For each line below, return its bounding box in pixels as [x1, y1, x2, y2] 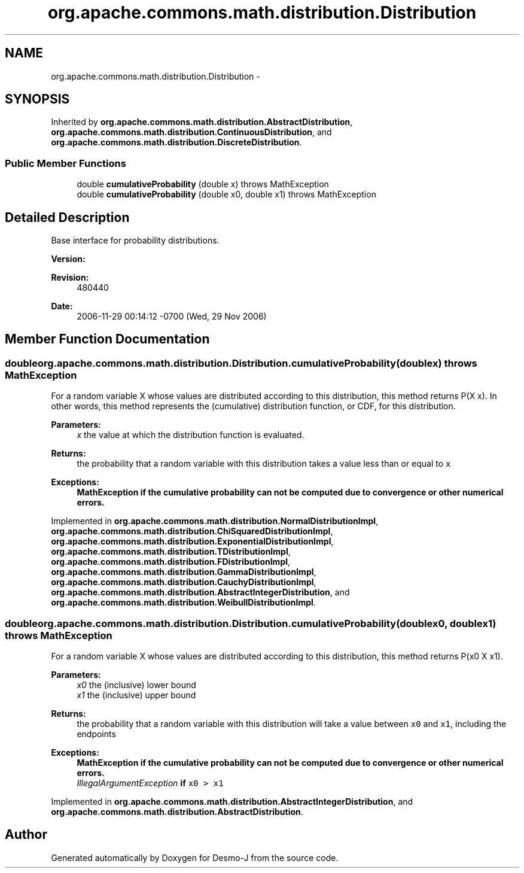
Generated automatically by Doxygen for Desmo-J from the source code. [51, 852, 339, 863]
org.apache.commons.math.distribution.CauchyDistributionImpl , [51, 577, 316, 588]
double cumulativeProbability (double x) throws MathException [77, 179, 329, 190]
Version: [51, 254, 86, 264]
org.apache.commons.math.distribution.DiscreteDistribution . [51, 137, 302, 148]
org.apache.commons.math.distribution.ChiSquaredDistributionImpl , [51, 526, 333, 537]
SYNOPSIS [5, 92, 70, 107]
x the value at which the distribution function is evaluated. [77, 430, 304, 440]
